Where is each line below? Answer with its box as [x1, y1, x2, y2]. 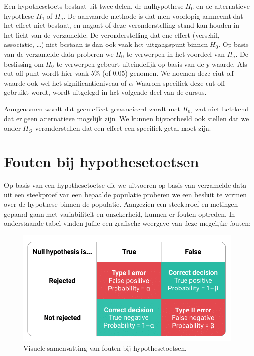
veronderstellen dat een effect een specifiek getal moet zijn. [35, 123, 211, 133]
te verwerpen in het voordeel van [126, 48, 225, 59]
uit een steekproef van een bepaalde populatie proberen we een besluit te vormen [4, 189, 247, 200]
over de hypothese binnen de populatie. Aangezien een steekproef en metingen [4, 199, 238, 209]
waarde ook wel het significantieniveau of [4, 77, 127, 88]
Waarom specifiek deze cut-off [135, 77, 225, 88]
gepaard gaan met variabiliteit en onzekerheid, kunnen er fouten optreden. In [4, 208, 235, 219]
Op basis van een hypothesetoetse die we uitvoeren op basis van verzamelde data [4, 179, 247, 190]
